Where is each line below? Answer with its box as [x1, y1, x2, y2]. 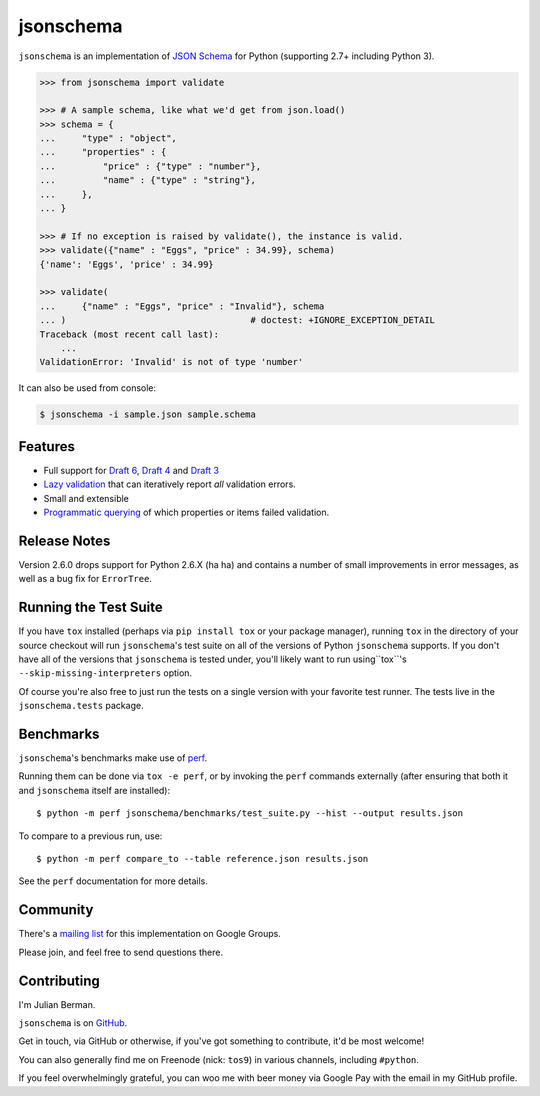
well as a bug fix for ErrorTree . [18, 573, 152, 585]
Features [18, 438, 75, 455]
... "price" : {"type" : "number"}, [39, 160, 262, 172]
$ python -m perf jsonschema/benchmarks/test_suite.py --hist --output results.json [36, 808, 464, 819]
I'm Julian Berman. [18, 998, 96, 1010]
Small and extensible [43, 492, 130, 504]
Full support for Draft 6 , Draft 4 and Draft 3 [43, 464, 220, 476]
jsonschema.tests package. [18, 700, 144, 712]
